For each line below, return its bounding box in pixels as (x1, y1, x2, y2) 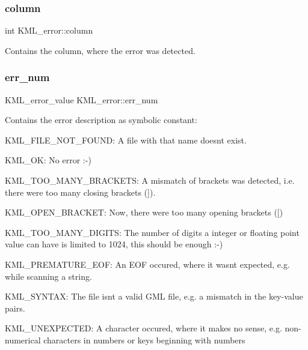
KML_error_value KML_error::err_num (5, 93, 158, 106)
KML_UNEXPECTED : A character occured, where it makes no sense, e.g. (5, 322, 282, 334)
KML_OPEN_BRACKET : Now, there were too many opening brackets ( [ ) (5, 206, 283, 219)
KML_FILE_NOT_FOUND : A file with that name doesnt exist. (5, 133, 247, 146)
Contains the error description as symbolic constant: (5, 113, 197, 126)
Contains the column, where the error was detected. (5, 44, 196, 56)
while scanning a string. (5, 270, 92, 282)
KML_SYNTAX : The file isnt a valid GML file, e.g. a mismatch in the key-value (5, 290, 303, 303)
